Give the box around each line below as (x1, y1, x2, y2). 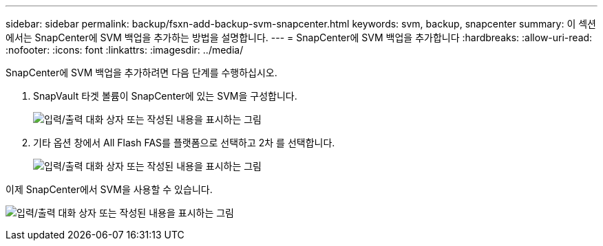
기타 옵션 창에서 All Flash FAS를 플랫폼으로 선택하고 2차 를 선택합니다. (33, 137, 335, 148)
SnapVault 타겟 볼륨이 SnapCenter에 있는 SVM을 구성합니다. (33, 90, 297, 102)
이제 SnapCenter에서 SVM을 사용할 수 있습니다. (6, 183, 213, 195)
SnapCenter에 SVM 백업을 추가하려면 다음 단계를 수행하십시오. (6, 67, 277, 78)
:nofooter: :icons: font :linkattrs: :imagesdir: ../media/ (6, 44, 244, 56)
